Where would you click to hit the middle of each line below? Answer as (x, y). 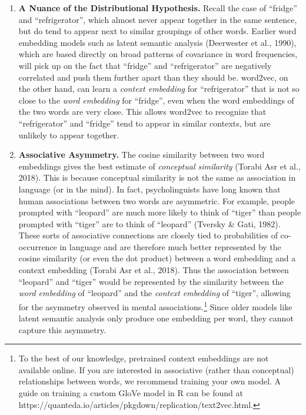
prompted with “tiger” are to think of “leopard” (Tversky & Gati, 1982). (149, 223)
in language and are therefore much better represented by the (170, 246)
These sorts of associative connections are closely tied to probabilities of (148, 235)
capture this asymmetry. (62, 329)
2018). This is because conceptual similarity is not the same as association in (157, 177)
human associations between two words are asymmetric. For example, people (157, 200)
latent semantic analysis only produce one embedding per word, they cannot (156, 318)
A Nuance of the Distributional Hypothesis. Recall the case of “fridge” (158, 8)
